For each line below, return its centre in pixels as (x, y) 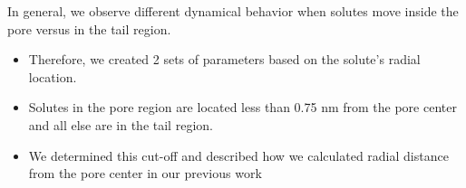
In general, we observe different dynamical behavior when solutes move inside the (233, 11)
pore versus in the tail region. (89, 28)
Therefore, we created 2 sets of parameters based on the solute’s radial (224, 59)
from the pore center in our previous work (145, 173)
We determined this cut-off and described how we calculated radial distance (238, 155)
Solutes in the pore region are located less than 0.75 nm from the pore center (243, 107)
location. (53, 76)
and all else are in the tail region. (121, 124)
